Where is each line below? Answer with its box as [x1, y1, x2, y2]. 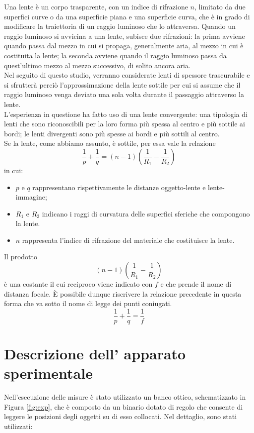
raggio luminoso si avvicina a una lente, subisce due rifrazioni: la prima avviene [4, 30, 245, 41]
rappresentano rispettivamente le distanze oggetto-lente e [32, 182, 206, 192]
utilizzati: [4, 421, 33, 431]
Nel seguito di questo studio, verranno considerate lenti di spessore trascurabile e [4, 70, 250, 80]
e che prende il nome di [160, 279, 232, 289]
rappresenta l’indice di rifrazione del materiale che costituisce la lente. [22, 234, 235, 245]
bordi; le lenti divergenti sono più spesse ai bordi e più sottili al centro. [4, 128, 220, 138]
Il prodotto [4, 251, 37, 262]
